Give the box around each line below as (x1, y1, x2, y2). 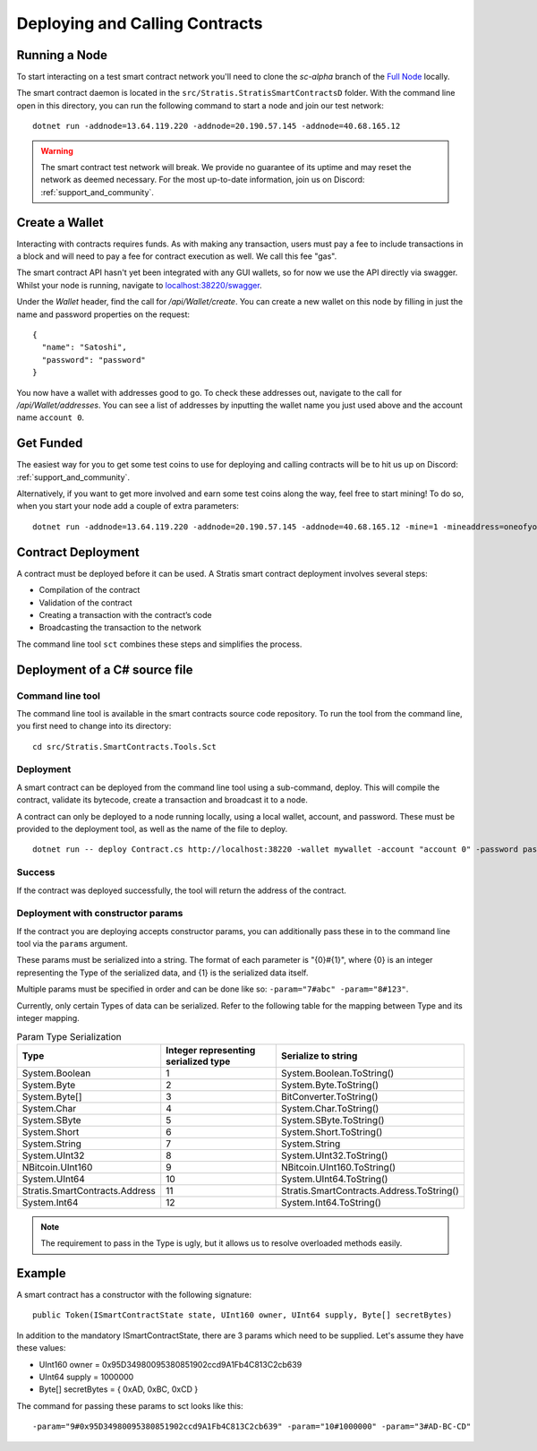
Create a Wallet (16, 215, 104, 230)
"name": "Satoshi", (41, 342, 127, 353)
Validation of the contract (38, 597, 133, 608)
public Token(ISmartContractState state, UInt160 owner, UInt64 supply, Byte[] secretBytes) (32, 1310, 453, 1320)
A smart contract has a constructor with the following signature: (16, 1290, 252, 1301)
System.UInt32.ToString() (280, 1149, 388, 1162)
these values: (16, 1343, 66, 1353)
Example (16, 1266, 66, 1281)
